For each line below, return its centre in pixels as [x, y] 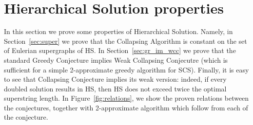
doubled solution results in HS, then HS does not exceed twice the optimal [115, 88]
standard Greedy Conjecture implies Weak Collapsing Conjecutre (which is [116, 60]
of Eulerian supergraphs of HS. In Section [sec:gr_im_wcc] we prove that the [120, 50]
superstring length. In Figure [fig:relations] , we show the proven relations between [126, 98]
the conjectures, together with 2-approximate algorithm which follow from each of [126, 107]
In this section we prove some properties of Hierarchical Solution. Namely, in [118, 31]
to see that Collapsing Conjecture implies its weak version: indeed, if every [115, 79]
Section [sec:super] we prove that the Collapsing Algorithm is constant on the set [126, 41]
